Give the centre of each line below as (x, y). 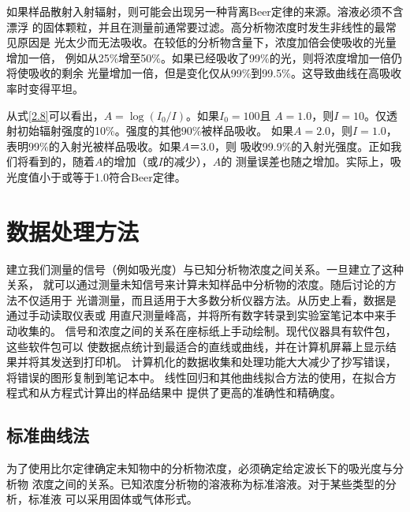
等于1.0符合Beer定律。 (129, 176)
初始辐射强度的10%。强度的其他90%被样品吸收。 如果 (155, 131)
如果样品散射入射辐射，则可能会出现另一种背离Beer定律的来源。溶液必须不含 (205, 11)
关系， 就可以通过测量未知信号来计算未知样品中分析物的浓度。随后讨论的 (196, 284)
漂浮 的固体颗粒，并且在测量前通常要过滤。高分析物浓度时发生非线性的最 (196, 26)
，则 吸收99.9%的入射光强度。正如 (303, 146)
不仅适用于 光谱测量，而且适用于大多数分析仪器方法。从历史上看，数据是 (207, 299)
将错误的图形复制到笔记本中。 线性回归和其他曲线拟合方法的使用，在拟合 (196, 377)
